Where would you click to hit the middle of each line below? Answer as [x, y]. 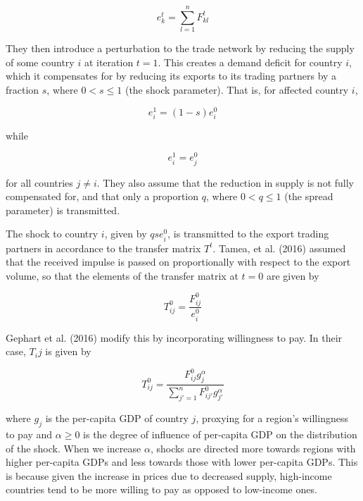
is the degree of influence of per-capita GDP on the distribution [220, 434]
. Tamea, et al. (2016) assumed [279, 248]
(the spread [309, 196]
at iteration [109, 62]
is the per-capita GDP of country [117, 418]
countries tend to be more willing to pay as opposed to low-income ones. [161, 489]
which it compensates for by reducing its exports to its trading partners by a [171, 76]
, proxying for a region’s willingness [272, 418]
